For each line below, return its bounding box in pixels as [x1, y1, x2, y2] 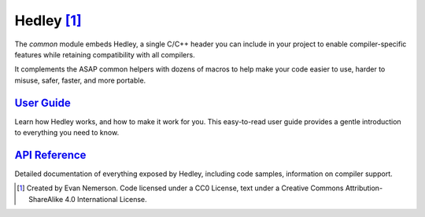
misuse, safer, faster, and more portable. [14, 75, 146, 85]
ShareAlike [28, 194, 64, 204]
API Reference [14, 148, 87, 161]
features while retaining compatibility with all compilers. [14, 50, 196, 59]
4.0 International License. [65, 194, 147, 204]
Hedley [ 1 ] [14, 12, 82, 29]
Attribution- [345, 183, 383, 193]
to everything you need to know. [14, 128, 120, 138]
